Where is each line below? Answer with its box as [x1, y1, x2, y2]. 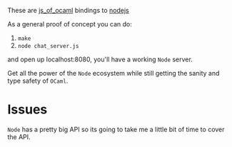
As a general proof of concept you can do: [7, 20, 132, 28]
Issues [7, 101, 48, 118]
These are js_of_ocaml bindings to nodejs [7, 6, 130, 14]
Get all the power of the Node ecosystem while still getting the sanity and [7, 69, 220, 77]
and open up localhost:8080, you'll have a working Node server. [7, 55, 193, 64]
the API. [7, 132, 31, 141]
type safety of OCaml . [7, 76, 69, 85]
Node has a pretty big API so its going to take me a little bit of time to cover [7, 125, 225, 133]
